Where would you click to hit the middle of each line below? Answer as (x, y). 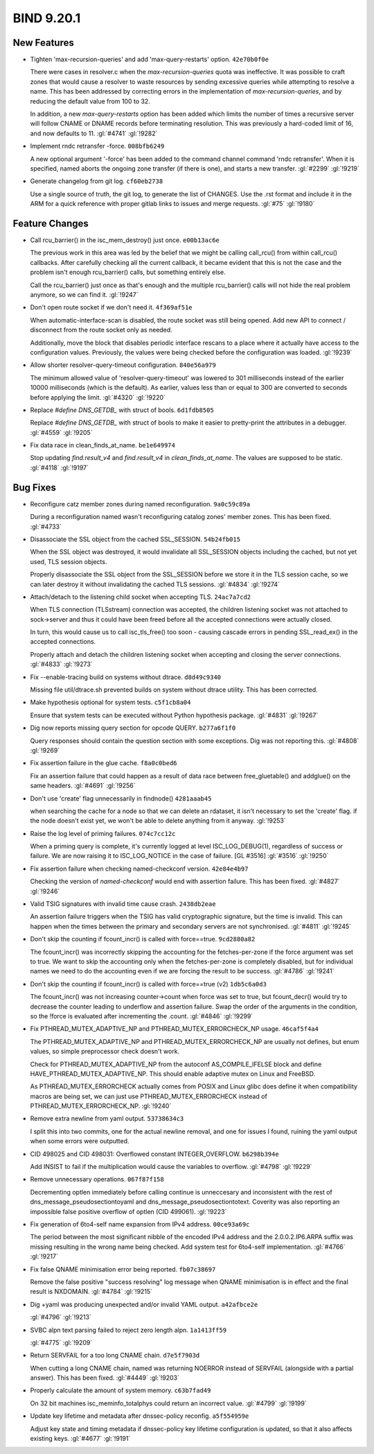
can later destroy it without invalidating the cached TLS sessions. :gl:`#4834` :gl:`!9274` (155, 584)
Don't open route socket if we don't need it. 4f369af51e (112, 307)
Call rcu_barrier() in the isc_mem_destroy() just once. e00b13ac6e (125, 240)
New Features (43, 43)
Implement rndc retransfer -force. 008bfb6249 (97, 146)
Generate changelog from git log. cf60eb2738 (97, 181)
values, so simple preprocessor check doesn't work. (105, 1052)
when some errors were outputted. (80, 1141)
